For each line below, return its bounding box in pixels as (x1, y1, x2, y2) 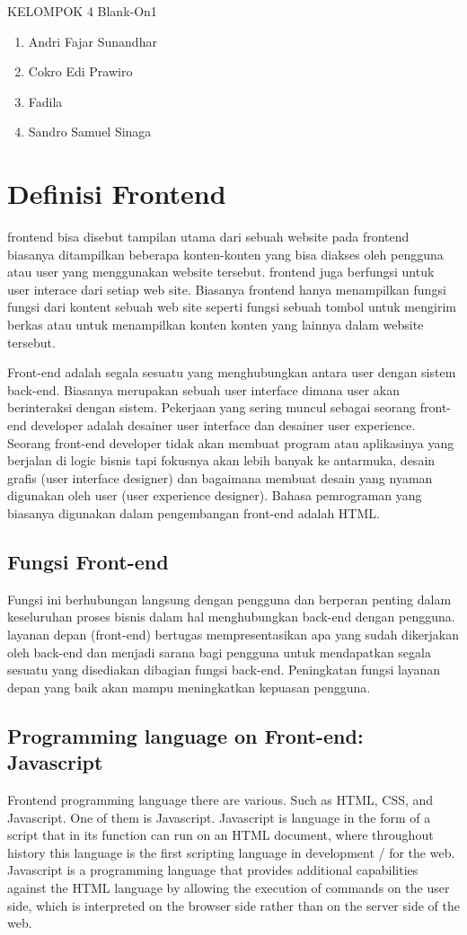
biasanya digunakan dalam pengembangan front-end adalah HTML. (7, 504, 380, 522)
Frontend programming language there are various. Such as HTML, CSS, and (7, 789, 434, 808)
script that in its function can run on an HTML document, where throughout (7, 825, 434, 844)
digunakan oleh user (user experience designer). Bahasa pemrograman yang (7, 486, 422, 505)
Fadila (28, 92, 63, 110)
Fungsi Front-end (7, 547, 169, 575)
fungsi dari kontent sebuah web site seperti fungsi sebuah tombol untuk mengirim (7, 297, 456, 316)
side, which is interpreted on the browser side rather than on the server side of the (7, 895, 460, 914)
